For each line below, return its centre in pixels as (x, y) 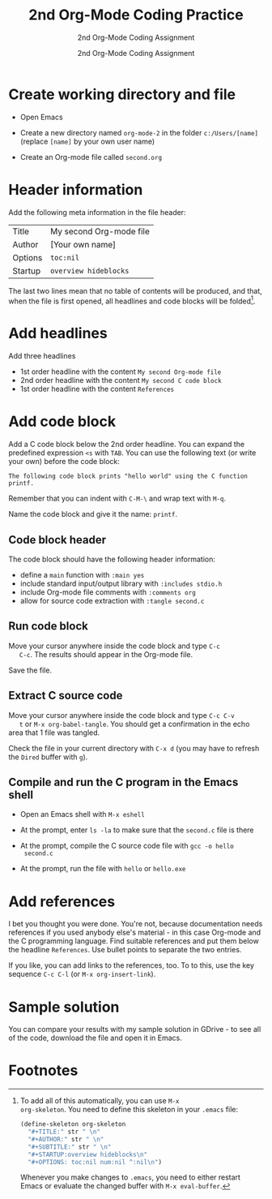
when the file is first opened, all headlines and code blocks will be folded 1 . (132, 300)
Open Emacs (41, 117)
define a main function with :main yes (82, 574)
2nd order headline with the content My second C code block (121, 380)
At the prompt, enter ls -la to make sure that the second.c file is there (137, 830)
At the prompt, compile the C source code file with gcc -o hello (127, 846)
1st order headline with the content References (97, 389)
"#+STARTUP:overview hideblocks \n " (88, 1154)
